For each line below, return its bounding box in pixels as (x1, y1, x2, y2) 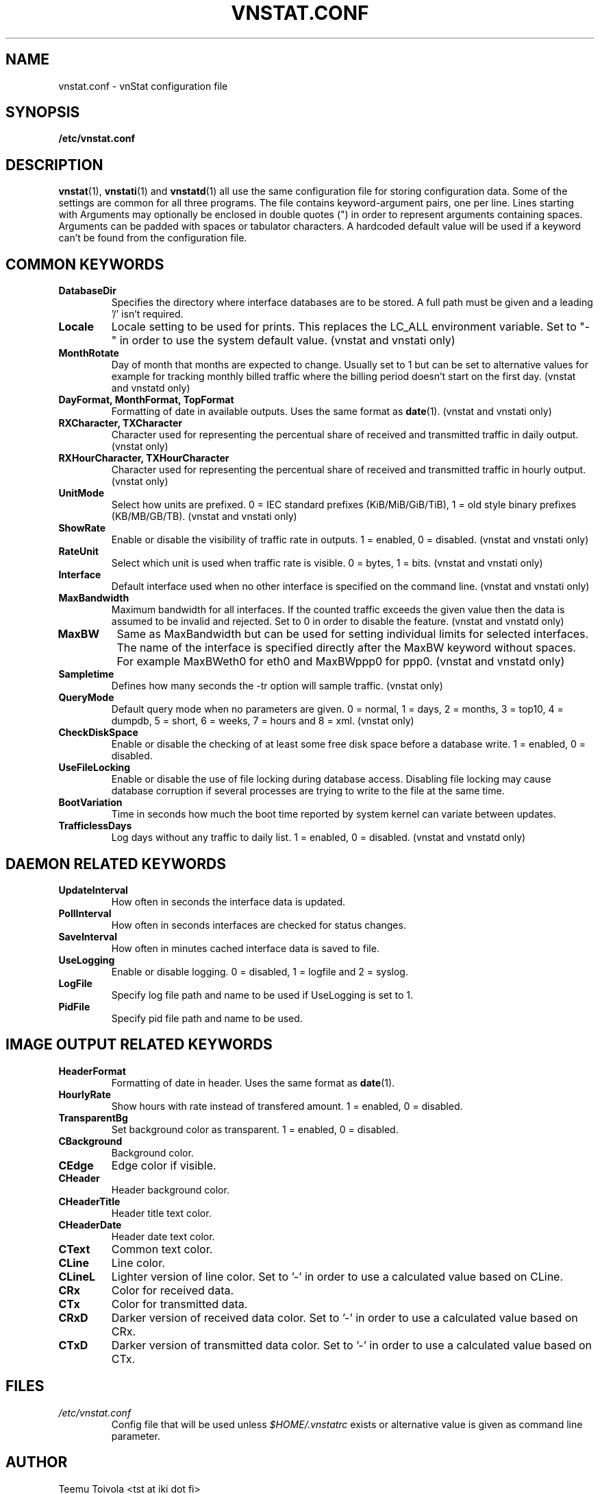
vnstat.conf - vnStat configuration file (58, 80, 228, 92)
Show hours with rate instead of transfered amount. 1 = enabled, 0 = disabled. (111, 1100, 463, 1112)
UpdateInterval (58, 884, 128, 896)
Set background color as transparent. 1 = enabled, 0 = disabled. (111, 1123, 399, 1135)
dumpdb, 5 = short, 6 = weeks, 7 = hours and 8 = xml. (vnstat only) (111, 715, 414, 727)
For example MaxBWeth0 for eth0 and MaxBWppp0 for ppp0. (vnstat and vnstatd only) (116, 654, 565, 669)
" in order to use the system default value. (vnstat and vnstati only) (111, 333, 455, 348)
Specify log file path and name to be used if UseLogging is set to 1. (111, 988, 413, 1001)
